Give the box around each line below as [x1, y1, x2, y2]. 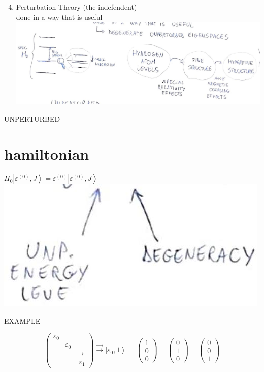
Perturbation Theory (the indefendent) [16, 2, 137, 12]
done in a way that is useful [16, 11, 103, 22]
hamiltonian [4, 143, 89, 164]
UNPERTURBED [4, 113, 60, 124]
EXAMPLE [4, 316, 41, 326]
